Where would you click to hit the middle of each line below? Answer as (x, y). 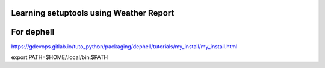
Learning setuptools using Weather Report (93, 13)
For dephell (33, 32)
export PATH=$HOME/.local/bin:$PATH (60, 57)
